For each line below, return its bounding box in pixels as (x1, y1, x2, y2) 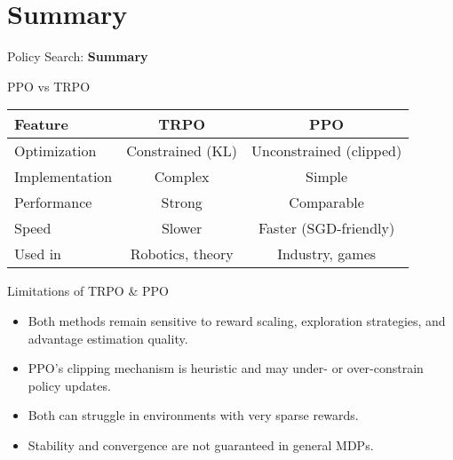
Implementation (14, 166, 113, 187)
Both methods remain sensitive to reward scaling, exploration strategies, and (28, 311, 446, 329)
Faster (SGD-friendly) (258, 218, 395, 239)
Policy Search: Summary (7, 47, 148, 66)
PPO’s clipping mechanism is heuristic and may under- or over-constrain (28, 359, 424, 377)
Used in (14, 243, 61, 265)
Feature (14, 114, 68, 135)
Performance (14, 192, 92, 213)
